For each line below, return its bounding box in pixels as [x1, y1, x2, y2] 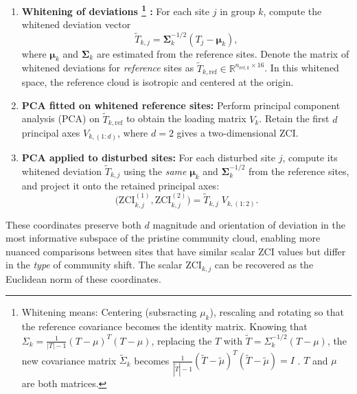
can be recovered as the [214, 257, 314, 272]
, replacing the [151, 333, 212, 347]
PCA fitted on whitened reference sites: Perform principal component [21, 97, 341, 112]
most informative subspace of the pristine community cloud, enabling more [5, 231, 321, 245]
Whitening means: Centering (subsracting [21, 305, 197, 319]
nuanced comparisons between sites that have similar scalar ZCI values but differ [5, 244, 346, 258]
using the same [123, 163, 187, 178]
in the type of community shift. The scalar [5, 257, 183, 272]
